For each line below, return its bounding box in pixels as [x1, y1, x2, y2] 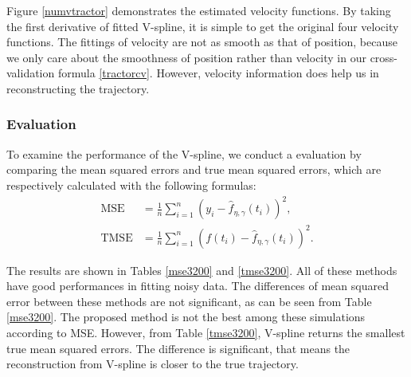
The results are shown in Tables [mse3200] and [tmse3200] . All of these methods [6, 261, 397, 278]
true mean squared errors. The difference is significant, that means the [6, 340, 350, 356]
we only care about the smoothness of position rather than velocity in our [6, 49, 366, 65]
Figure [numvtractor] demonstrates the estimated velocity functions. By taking [6, 2, 391, 18]
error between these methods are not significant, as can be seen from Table [6, 293, 372, 309]
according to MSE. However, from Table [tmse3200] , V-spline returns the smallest [6, 324, 405, 340]
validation [6, 65, 55, 81]
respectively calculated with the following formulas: [6, 176, 256, 193]
